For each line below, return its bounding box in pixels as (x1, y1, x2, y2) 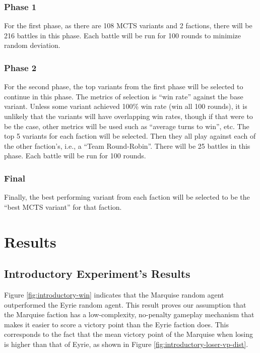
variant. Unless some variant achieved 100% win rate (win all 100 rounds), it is (4, 101, 247, 111)
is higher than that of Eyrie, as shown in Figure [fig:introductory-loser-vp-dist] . (4, 338, 248, 349)
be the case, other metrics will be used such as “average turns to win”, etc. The (4, 121, 249, 131)
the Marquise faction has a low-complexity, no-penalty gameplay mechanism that (4, 309, 254, 320)
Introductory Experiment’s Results (4, 266, 190, 281)
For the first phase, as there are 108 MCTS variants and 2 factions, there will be (4, 20, 252, 31)
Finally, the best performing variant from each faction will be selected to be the (4, 192, 250, 202)
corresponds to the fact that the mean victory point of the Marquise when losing (4, 329, 253, 339)
